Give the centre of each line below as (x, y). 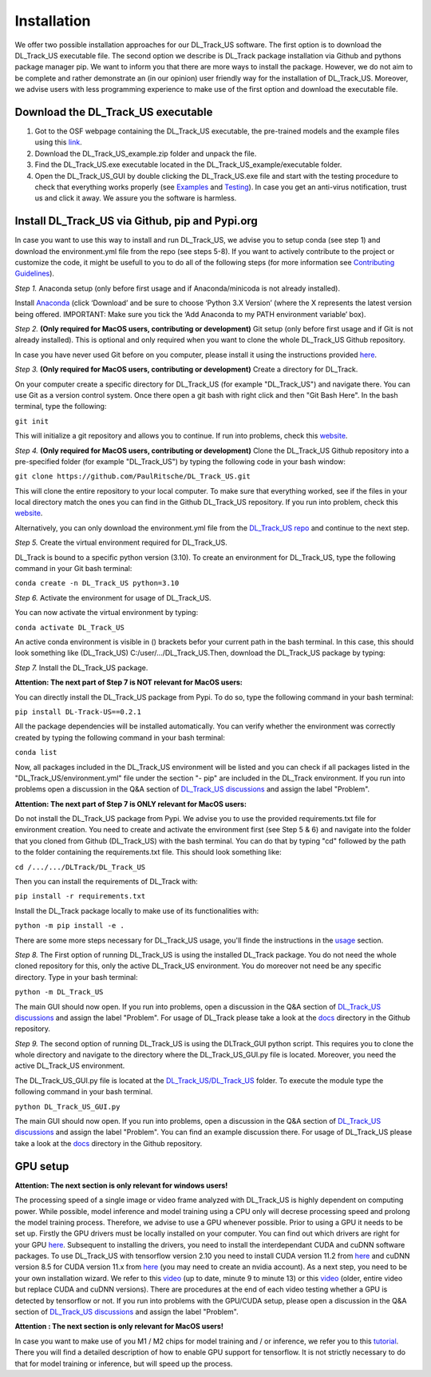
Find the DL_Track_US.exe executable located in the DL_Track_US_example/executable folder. (188, 165)
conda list (36, 752)
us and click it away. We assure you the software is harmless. (136, 198)
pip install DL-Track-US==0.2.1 (78, 712)
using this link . (59, 142)
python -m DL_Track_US (59, 992)
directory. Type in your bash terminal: (76, 977)
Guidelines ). (35, 274)
